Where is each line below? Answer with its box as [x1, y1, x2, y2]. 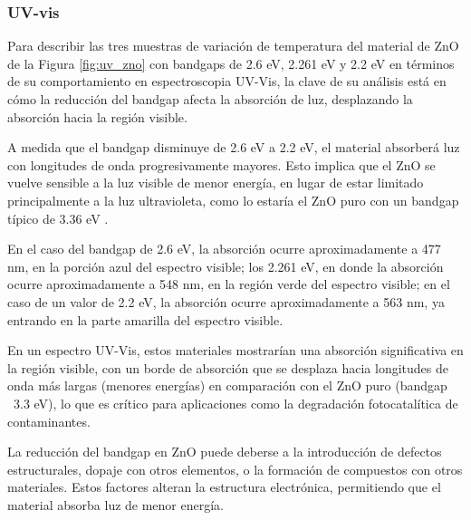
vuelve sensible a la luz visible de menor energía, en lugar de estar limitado [7, 173, 424, 192]
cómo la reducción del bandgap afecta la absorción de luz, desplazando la [7, 90, 413, 108]
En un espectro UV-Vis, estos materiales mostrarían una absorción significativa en [7, 341, 464, 360]
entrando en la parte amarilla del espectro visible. [7, 310, 284, 329]
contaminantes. [7, 411, 91, 430]
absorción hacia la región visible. [7, 107, 187, 126]
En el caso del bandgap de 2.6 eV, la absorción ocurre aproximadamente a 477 [7, 239, 441, 258]
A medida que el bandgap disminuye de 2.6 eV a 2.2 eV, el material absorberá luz [7, 138, 460, 157]
